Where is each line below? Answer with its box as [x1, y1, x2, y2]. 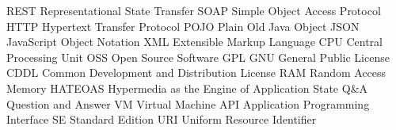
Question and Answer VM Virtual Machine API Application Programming [6, 95, 370, 112]
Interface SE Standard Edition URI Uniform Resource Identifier [6, 111, 317, 128]
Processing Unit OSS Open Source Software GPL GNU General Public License [6, 48, 390, 65]
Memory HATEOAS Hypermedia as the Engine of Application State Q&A [6, 79, 368, 96]
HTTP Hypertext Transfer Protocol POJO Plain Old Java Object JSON [6, 17, 360, 34]
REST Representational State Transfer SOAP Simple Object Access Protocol [6, 2, 381, 18]
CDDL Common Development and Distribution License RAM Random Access [6, 64, 386, 81]
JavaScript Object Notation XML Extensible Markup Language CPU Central [6, 33, 383, 50]
